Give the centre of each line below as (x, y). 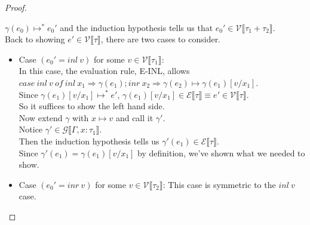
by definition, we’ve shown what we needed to (221, 152)
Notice (31, 129)
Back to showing (35, 39)
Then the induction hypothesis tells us (89, 141)
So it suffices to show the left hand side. (92, 106)
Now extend (41, 117)
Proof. (16, 7)
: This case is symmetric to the (219, 184)
